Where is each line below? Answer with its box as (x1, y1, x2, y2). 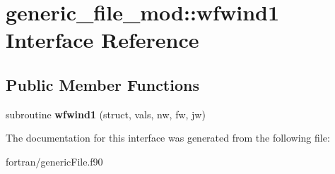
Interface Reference (6, 25, 199, 54)
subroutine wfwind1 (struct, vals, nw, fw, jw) (6, 106, 206, 121)
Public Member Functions (6, 73, 199, 95)
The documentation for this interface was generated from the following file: (6, 130, 330, 145)
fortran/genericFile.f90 (6, 154, 103, 168)
